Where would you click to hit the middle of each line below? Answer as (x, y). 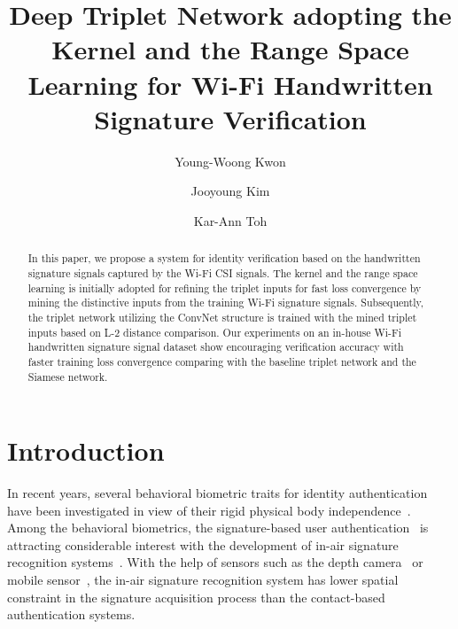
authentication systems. (71, 614)
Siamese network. (68, 376)
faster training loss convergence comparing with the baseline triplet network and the (222, 361)
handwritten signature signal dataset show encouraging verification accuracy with (216, 347)
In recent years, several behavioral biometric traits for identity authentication (217, 493)
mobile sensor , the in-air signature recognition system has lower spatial (203, 580)
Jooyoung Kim (230, 191)
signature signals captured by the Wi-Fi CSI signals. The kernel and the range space (223, 272)
